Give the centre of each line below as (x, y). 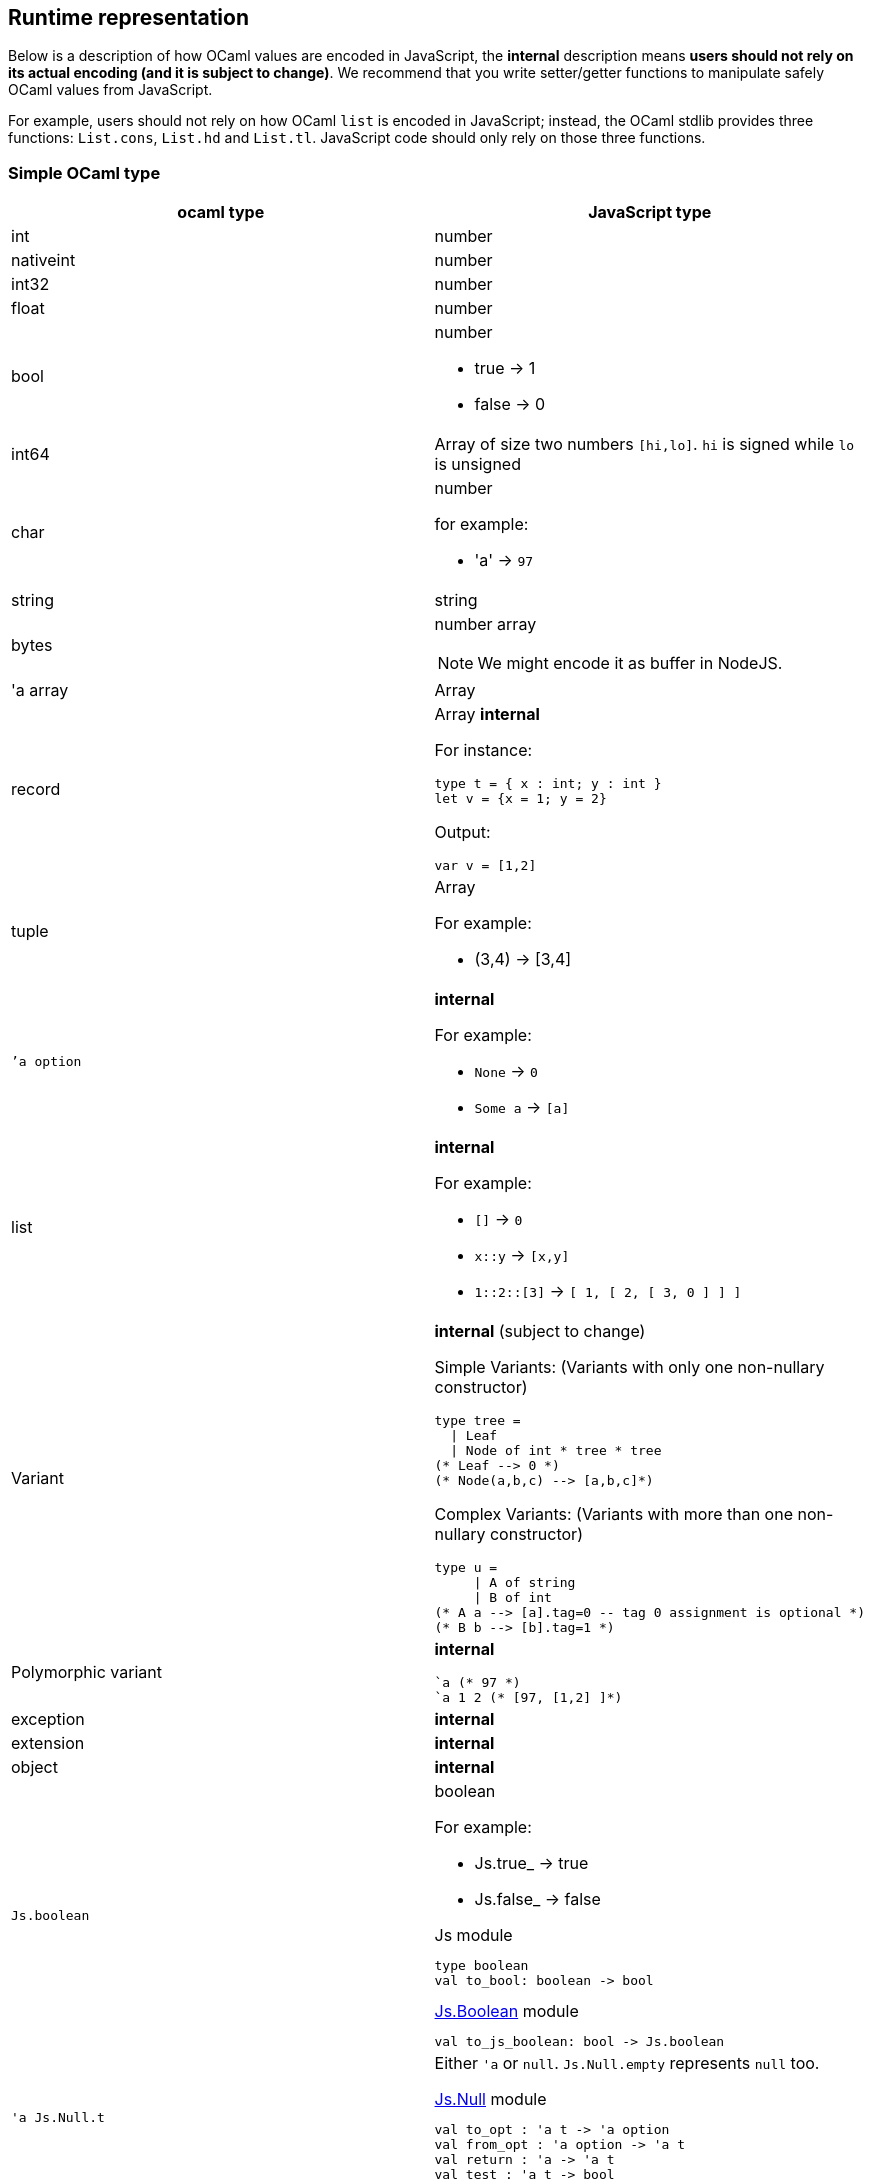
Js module (473, 1935)
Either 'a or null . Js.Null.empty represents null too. (627, 2063)
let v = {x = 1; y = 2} (520, 799)
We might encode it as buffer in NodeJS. (630, 663)
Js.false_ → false (537, 1899)
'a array (40, 690)
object (34, 1767)
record (36, 788)
